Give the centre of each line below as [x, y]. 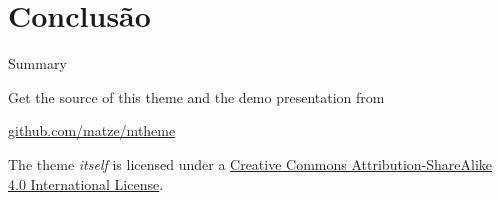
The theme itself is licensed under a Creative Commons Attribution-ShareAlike [250, 163]
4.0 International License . [86, 183]
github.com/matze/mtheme [92, 130]
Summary [37, 63]
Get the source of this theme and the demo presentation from [196, 96]
